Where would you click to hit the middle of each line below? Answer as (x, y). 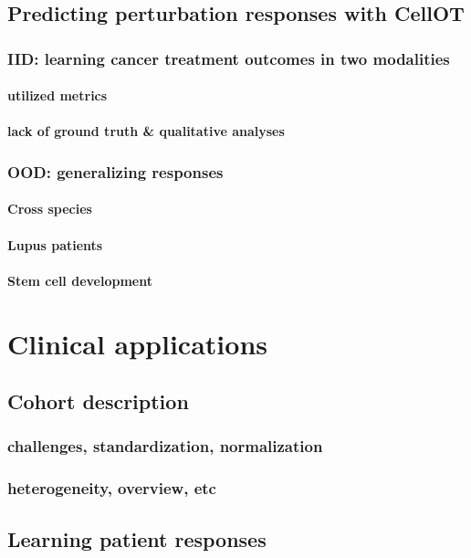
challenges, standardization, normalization (165, 446)
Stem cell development (80, 280)
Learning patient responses (137, 538)
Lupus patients (55, 244)
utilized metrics (58, 95)
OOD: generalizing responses (115, 171)
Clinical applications (137, 343)
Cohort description (98, 401)
